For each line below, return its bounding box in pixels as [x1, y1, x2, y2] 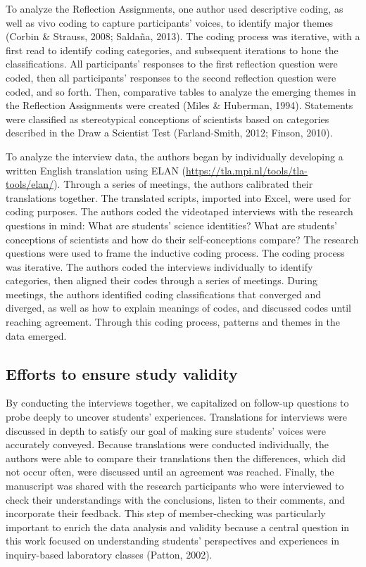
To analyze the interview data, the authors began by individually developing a [6, 148, 343, 163]
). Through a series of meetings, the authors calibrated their [53, 177, 313, 191]
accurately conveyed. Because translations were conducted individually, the [6, 437, 329, 452]
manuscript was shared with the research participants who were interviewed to [6, 478, 344, 493]
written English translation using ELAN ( [6, 163, 187, 177]
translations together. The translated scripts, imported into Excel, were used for [6, 190, 351, 205]
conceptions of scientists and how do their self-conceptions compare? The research [6, 231, 359, 246]
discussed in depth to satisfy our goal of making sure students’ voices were [6, 423, 326, 438]
